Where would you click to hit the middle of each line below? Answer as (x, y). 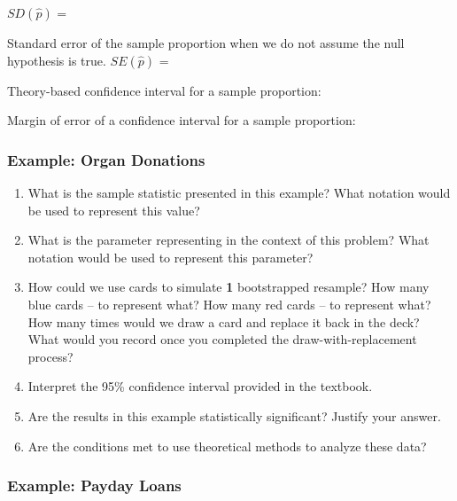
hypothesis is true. (57, 60)
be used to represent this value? (114, 210)
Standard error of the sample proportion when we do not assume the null (206, 43)
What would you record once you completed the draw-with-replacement (222, 339)
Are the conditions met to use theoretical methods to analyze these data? (227, 446)
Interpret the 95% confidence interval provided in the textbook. (200, 386)
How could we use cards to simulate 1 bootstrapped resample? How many (228, 287)
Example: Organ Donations (106, 159)
